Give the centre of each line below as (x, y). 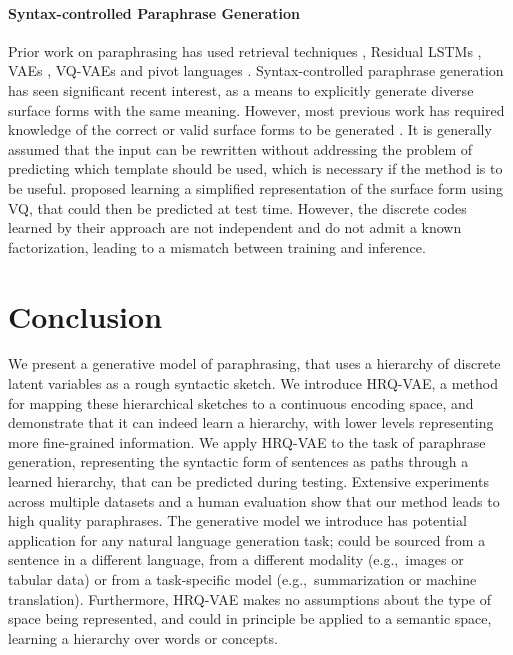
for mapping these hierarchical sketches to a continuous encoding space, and (241, 402)
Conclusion (85, 315)
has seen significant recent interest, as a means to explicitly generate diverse (241, 89)
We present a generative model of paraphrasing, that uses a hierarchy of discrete (254, 363)
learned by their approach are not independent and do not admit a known (235, 227)
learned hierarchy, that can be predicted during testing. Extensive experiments (248, 481)
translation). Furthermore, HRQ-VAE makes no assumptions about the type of (249, 598)
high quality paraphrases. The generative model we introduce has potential (237, 520)
